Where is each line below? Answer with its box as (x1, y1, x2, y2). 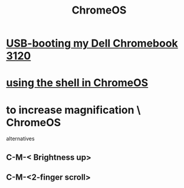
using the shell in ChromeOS (6, 76, 149, 90)
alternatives (6, 135, 35, 142)
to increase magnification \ (6, 103, 141, 117)
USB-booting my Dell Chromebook (6, 37, 178, 50)
